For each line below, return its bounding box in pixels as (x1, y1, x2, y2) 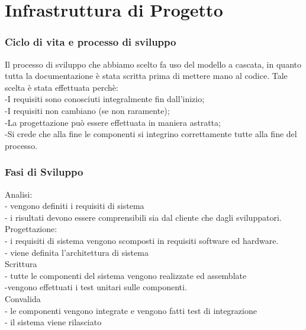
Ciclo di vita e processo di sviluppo (5, 34, 176, 49)
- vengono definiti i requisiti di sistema (5, 199, 144, 212)
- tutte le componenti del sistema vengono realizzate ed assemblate (5, 269, 247, 281)
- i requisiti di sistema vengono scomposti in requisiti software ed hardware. (5, 234, 279, 246)
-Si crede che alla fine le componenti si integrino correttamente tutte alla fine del (5, 128, 297, 140)
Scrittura (5, 258, 37, 270)
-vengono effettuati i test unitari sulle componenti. (5, 281, 187, 293)
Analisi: (5, 188, 33, 200)
